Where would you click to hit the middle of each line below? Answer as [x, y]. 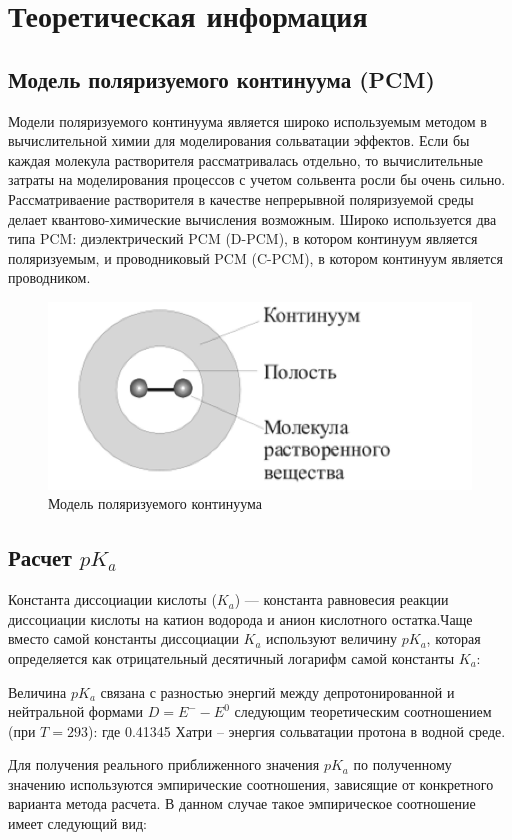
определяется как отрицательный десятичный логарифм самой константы [231, 657]
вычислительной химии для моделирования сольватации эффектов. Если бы [239, 140]
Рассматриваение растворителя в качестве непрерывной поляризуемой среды [241, 198]
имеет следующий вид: [77, 823]
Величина [37, 691]
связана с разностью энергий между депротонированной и [277, 691]
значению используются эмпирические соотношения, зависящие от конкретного [251, 783]
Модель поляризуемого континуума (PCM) [221, 78]
